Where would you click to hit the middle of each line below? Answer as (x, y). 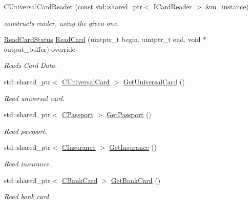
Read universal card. (34, 98)
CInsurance (79, 147)
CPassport (77, 114)
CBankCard (80, 180)
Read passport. (26, 131)
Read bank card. (28, 196)
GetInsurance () (133, 147)
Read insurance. (28, 163)
